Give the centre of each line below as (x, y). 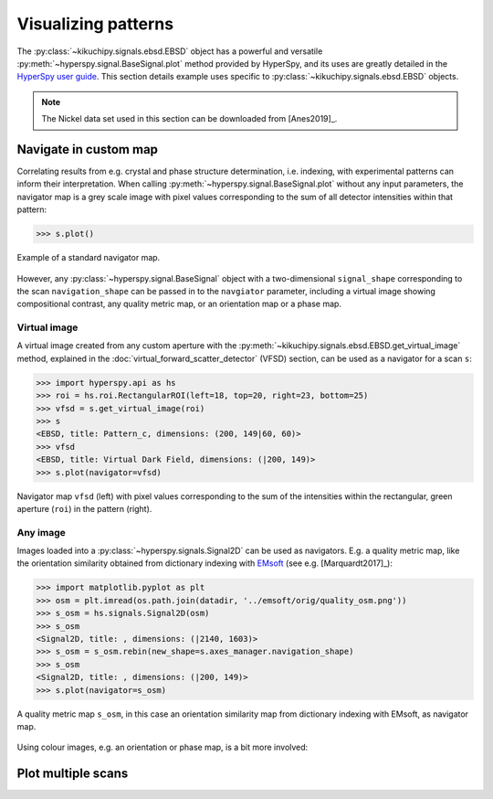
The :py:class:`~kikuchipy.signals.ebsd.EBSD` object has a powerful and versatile (170, 51)
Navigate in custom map (88, 149)
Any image (41, 532)
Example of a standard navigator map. (89, 258)
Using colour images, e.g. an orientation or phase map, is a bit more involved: (163, 747)
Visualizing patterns (95, 24)
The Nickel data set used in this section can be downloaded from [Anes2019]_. (189, 119)
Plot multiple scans (73, 774)
